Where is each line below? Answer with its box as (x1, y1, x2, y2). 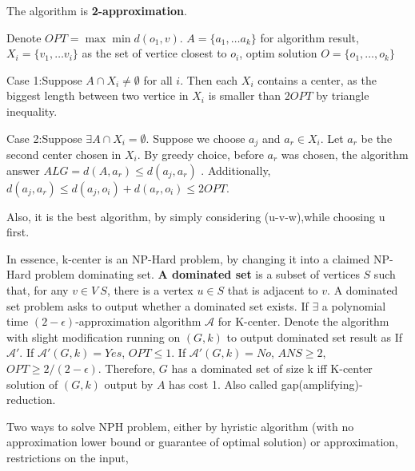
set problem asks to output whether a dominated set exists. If (6, 297, 309, 314)
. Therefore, (98, 359, 156, 376)
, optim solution (239, 45, 317, 61)
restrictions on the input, (6, 449, 129, 465)
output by (104, 375, 154, 392)
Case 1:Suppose (6, 71, 82, 88)
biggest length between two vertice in (6, 87, 189, 104)
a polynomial (321, 297, 386, 314)
